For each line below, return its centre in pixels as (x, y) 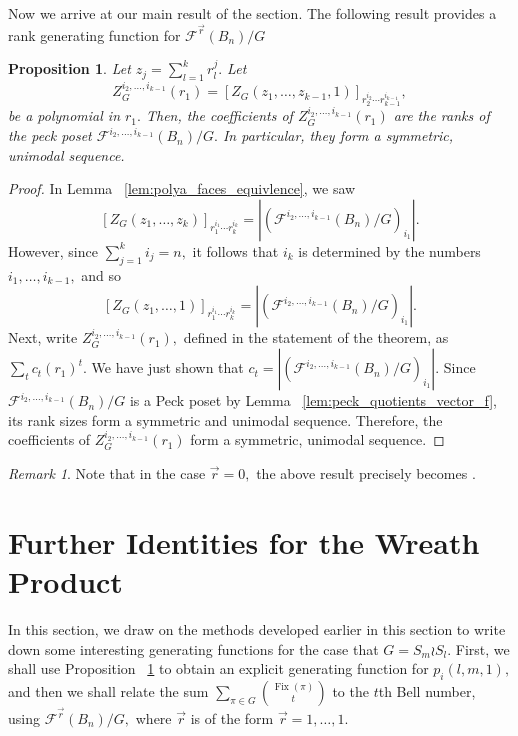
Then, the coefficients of (219, 115)
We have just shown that (167, 367)
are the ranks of (441, 115)
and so (101, 274)
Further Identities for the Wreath (244, 541)
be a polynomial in (64, 115)
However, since (53, 250)
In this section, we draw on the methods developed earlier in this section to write (257, 628)
